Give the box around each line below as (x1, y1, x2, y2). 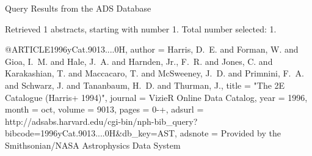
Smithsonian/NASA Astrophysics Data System (5, 138, 181, 151)
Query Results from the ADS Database (5, 2, 151, 14)
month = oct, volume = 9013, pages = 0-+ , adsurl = (5, 103, 204, 116)
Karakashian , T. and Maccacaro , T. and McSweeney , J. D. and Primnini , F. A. (5, 67, 304, 80)
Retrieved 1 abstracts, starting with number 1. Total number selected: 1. (5, 22, 277, 35)
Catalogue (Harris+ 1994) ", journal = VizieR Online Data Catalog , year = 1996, (5, 91, 308, 103)
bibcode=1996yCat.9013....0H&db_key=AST (5, 127, 175, 139)
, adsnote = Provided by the (175, 127, 281, 139)
